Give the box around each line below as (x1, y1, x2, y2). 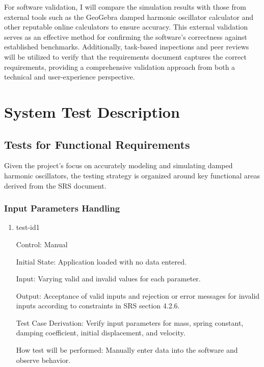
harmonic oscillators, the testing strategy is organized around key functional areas (4, 170, 260, 180)
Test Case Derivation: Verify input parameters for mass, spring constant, (16, 317, 244, 328)
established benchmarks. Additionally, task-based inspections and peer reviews (4, 41, 249, 52)
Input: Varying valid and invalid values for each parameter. (16, 273, 201, 284)
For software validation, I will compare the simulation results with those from (4, 2, 246, 12)
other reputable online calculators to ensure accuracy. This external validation (4, 21, 248, 32)
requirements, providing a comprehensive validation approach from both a (4, 61, 235, 72)
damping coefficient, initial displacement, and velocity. (16, 327, 186, 338)
